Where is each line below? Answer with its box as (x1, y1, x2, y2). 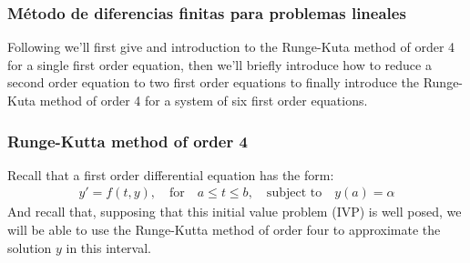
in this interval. (66, 238, 151, 257)
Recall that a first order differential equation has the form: (7, 165, 334, 184)
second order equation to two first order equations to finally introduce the (7, 73, 419, 92)
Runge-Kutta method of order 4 (7, 129, 248, 152)
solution (7, 238, 52, 257)
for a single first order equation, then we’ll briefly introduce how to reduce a (7, 55, 432, 74)
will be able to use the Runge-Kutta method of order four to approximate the (7, 220, 441, 239)
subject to (266, 187, 322, 200)
